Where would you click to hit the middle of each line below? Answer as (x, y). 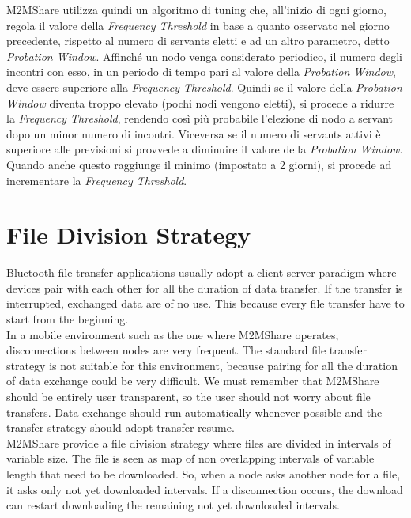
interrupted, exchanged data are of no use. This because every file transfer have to (205, 303)
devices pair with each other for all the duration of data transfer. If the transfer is (205, 287)
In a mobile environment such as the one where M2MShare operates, (173, 334)
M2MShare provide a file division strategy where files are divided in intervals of (199, 442)
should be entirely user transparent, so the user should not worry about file (189, 396)
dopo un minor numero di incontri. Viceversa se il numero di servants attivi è (194, 133)
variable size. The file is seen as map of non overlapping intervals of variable (190, 458)
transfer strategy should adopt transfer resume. (121, 427)
